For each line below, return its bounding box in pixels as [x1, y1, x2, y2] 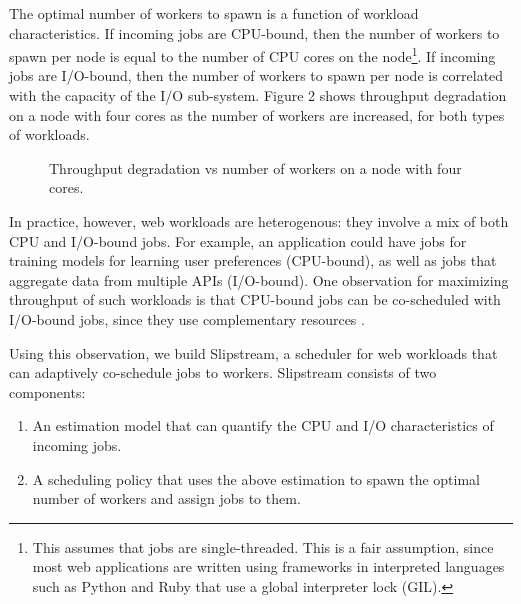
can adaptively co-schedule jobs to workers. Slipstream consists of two [9, 362, 437, 383]
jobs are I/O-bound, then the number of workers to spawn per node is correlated [9, 65, 504, 86]
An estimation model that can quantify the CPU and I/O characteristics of [32, 415, 494, 436]
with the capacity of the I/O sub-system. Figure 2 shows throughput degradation [9, 85, 507, 106]
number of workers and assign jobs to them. [32, 488, 301, 509]
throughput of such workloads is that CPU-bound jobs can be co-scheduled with [9, 289, 501, 310]
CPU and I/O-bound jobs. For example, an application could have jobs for [9, 230, 467, 251]
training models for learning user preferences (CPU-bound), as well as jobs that [9, 250, 497, 271]
